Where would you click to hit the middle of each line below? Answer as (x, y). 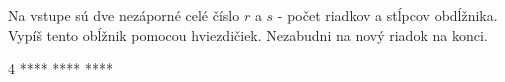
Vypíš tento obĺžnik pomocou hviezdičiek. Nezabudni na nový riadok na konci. (248, 34)
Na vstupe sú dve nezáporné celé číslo (124, 15)
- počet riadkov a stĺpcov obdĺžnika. (387, 15)
